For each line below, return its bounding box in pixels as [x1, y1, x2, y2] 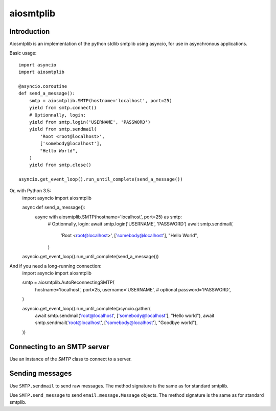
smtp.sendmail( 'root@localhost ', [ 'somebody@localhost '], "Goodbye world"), [35, 319, 198, 326]
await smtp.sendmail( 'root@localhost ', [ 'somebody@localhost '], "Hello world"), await [35, 312, 215, 318]
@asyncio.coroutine [18, 83, 67, 89]
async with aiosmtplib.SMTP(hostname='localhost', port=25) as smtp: [35, 214, 182, 220]
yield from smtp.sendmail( [29, 126, 97, 132]
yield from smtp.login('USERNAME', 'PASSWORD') [29, 119, 151, 125]
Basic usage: [9, 50, 37, 56]
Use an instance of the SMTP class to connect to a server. [9, 356, 132, 362]
